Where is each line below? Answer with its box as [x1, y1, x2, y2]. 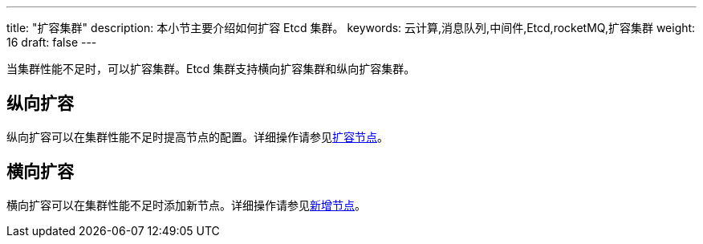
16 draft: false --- [6, 35, 97, 49]
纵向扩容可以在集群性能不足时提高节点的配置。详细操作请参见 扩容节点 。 [6, 129, 388, 144]
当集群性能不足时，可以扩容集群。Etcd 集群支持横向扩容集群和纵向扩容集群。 [6, 62, 416, 75]
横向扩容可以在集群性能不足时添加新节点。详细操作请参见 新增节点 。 [6, 197, 366, 212]
